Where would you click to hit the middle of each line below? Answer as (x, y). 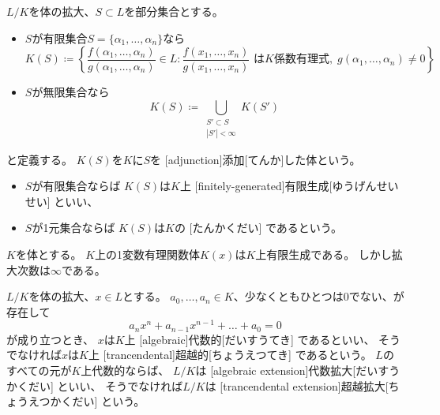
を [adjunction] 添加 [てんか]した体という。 (256, 159)
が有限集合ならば (76, 186)
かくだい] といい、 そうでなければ (95, 385)
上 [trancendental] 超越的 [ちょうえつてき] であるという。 (230, 355)
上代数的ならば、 (125, 370)
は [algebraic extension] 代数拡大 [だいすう (298, 370)
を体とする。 (49, 254)
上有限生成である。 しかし (323, 254)
